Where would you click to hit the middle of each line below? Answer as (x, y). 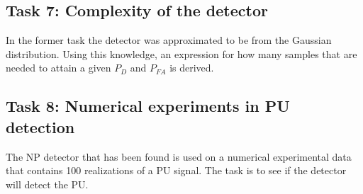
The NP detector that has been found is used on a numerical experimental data (179, 156)
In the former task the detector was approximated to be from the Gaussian (169, 40)
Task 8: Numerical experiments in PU (148, 106)
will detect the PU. (47, 184)
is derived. (192, 68)
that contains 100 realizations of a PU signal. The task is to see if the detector (176, 170)
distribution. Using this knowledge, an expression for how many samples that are (181, 53)
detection (40, 126)
